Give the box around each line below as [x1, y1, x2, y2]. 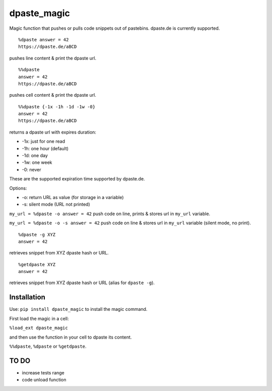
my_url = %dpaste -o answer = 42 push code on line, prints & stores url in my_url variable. [9, 211, 211, 217]
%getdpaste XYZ [18, 262, 56, 267]
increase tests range [22, 369, 65, 375]
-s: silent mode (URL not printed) [22, 202, 90, 208]
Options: [9, 185, 27, 191]
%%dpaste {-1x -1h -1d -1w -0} [18, 104, 96, 109]
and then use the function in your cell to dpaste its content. [9, 334, 132, 340]
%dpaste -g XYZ [18, 232, 56, 237]
